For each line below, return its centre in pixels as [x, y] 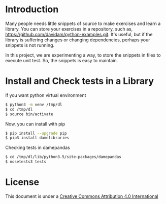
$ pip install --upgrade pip [36, 133]
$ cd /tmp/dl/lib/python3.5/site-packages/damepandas [63, 157]
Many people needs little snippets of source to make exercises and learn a [83, 23]
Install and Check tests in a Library [79, 81]
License [22, 182]
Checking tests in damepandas [38, 148]
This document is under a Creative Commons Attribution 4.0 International [82, 196]
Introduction [32, 9]
